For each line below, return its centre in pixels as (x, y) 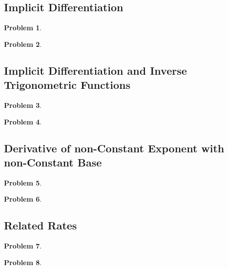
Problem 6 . (23, 199)
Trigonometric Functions (67, 85)
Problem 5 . (23, 182)
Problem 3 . (23, 105)
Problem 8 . (23, 262)
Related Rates (41, 225)
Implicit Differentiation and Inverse (95, 70)
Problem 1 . (23, 28)
